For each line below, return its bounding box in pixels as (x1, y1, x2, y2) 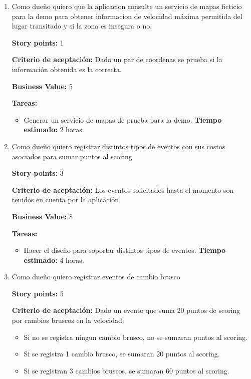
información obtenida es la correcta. (12, 64, 122, 74)
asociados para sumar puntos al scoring (12, 151, 132, 161)
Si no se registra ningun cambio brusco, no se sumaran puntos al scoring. (24, 331, 247, 342)
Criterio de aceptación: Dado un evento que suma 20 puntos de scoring (12, 305, 240, 315)
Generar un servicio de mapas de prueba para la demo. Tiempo (24, 114, 222, 125)
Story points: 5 (12, 288, 64, 298)
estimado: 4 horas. (24, 254, 84, 265)
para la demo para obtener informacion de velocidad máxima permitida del (12, 11, 242, 21)
